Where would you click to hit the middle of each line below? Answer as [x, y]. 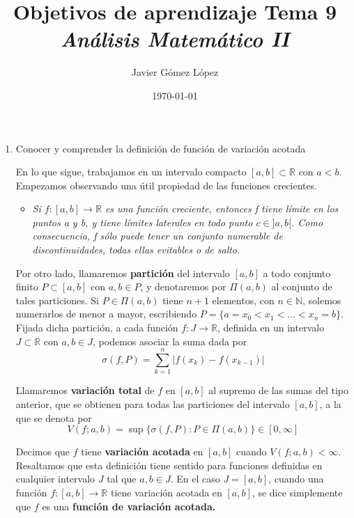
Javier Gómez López [175, 72]
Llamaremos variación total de [85, 390]
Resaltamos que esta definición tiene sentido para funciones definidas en [169, 465]
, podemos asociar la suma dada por [170, 341]
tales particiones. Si [57, 300]
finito [27, 287]
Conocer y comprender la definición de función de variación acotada [161, 148]
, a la [330, 403]
